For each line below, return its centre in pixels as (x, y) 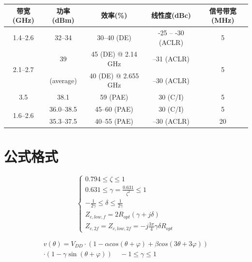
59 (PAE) (114, 97)
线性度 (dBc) (171, 15)
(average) (63, 80)
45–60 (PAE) (114, 109)
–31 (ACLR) (171, 59)
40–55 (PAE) (114, 121)
